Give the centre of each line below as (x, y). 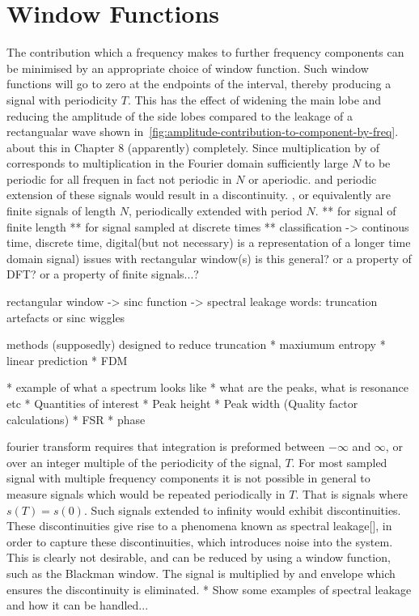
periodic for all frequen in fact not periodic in (119, 178)
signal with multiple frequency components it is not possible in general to (188, 478)
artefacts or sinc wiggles (66, 317)
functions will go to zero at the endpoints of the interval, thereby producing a (199, 84)
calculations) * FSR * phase (76, 419)
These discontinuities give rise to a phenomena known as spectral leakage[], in (199, 526)
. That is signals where (352, 493)
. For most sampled (339, 462)
